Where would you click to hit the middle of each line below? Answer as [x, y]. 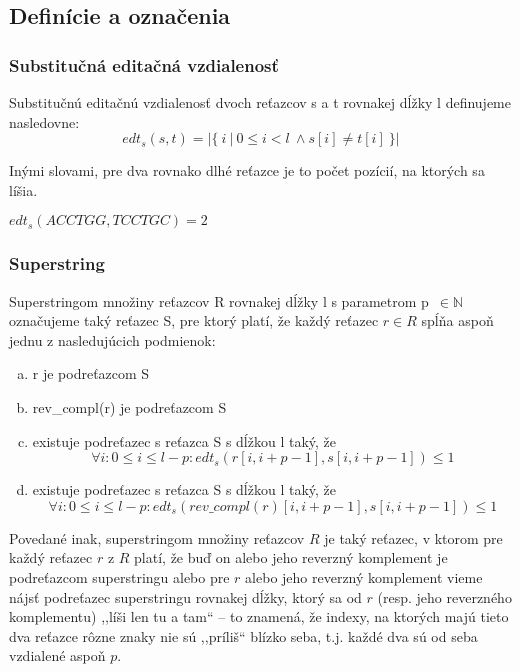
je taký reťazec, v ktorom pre [413, 537]
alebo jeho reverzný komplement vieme [364, 576]
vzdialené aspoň [57, 655]
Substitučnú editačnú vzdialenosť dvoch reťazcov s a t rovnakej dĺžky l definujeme [260, 102]
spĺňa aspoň [457, 320]
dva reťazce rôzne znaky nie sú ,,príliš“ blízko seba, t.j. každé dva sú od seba [243, 635]
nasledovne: [44, 121]
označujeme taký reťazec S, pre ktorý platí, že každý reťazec [194, 320]
